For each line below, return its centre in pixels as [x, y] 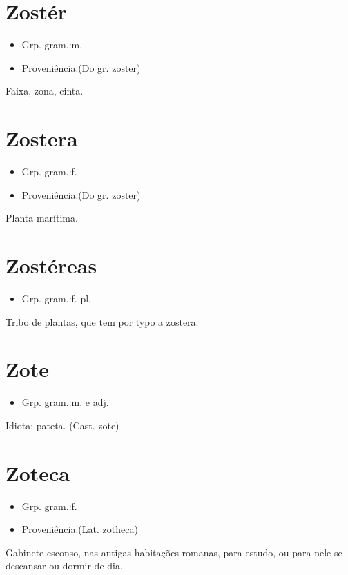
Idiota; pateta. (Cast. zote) [62, 425]
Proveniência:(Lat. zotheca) [80, 529]
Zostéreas [51, 265]
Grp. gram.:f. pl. [56, 298]
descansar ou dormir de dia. [64, 566]
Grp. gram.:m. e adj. [65, 402]
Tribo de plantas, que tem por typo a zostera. [102, 321]
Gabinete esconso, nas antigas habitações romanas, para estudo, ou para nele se [174, 552]
